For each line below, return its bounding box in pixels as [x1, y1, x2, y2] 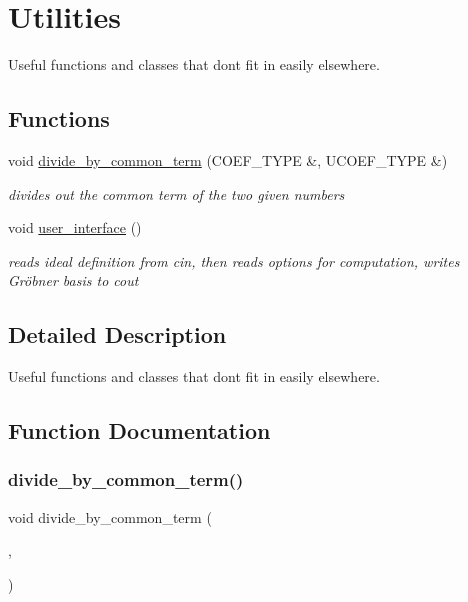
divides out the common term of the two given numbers [8, 183, 345, 204]
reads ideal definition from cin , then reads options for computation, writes [8, 250, 460, 271]
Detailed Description [8, 319, 227, 350]
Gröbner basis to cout [8, 270, 139, 291]
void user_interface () [8, 217, 142, 238]
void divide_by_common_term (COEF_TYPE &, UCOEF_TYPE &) [8, 149, 448, 170]
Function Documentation [8, 415, 271, 446]
